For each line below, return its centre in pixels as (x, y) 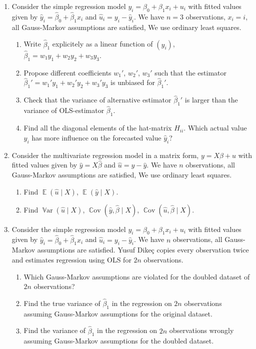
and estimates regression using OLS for (71, 260)
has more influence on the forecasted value (96, 137)
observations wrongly (201, 330)
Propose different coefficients (67, 72)
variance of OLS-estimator (64, 110)
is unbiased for (133, 82)
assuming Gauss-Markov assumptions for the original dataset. (118, 313)
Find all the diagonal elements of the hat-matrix (98, 128)
